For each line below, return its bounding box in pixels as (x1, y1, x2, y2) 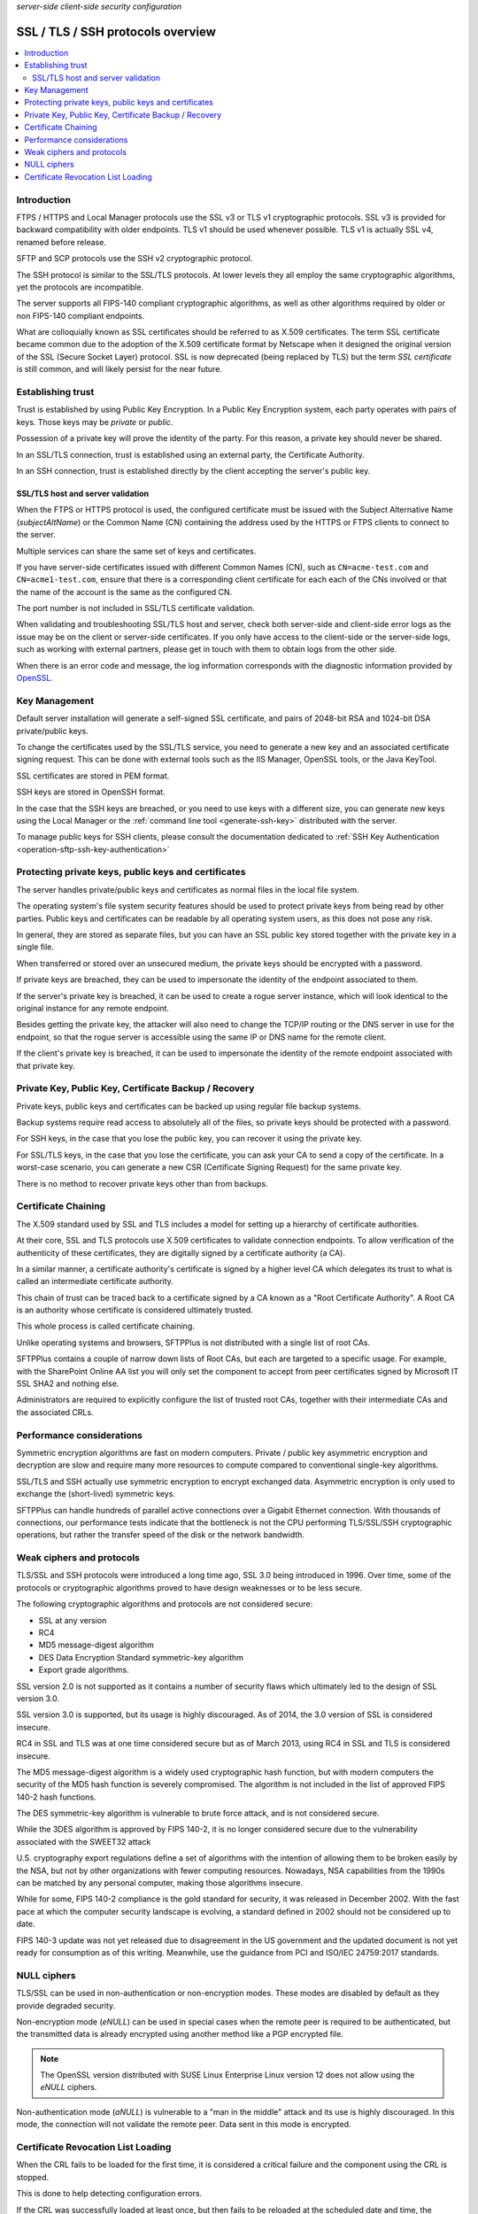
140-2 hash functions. (16, 1792, 96, 1802)
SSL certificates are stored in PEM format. (16, 770, 170, 781)
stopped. (16, 2171, 50, 2182)
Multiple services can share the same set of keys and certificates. (16, 546, 257, 556)
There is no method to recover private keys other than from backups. (16, 1178, 269, 1188)
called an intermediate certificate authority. (16, 1276, 174, 1287)
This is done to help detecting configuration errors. (16, 2188, 203, 2199)
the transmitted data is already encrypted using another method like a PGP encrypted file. (16, 2029, 344, 2040)
